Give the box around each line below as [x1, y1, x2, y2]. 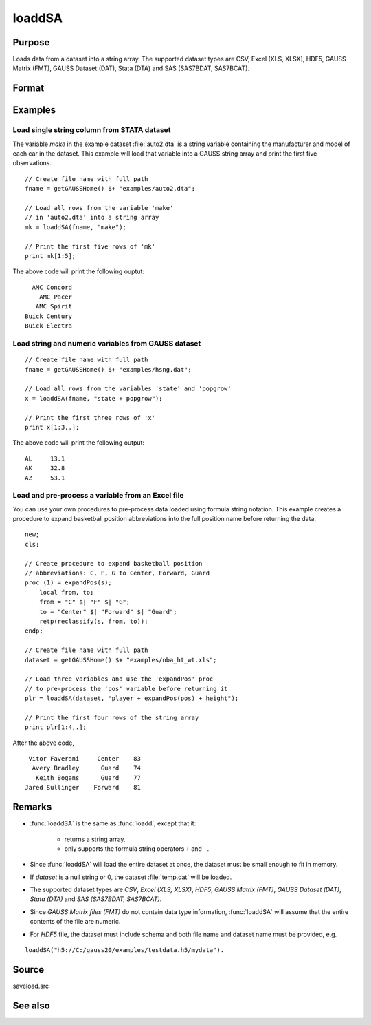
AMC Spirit [35, 303, 72, 310]
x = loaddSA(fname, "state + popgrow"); [25, 394, 163, 402]
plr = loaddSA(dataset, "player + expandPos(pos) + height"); [25, 695, 239, 702]
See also [12, 1000, 51, 1011]
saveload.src [12, 982, 49, 990]
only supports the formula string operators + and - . [64, 844, 210, 853]
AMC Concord [32, 283, 72, 291]
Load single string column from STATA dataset [12, 125, 171, 135]
